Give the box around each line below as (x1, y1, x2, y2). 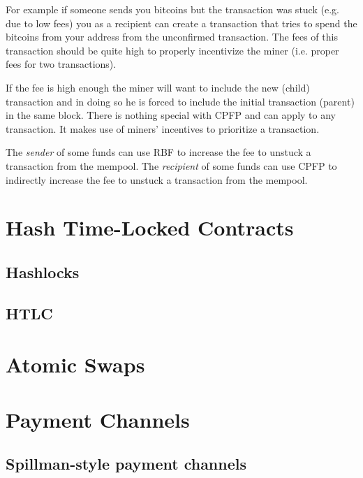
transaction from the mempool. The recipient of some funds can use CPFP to (6, 158, 337, 173)
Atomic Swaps (6, 350, 145, 379)
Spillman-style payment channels (6, 453, 247, 475)
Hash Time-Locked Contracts (6, 213, 294, 242)
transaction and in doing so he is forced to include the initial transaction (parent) (6, 94, 355, 108)
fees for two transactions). (6, 57, 117, 71)
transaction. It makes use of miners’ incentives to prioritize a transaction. (6, 121, 320, 136)
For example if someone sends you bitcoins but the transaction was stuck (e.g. (6, 2, 339, 16)
